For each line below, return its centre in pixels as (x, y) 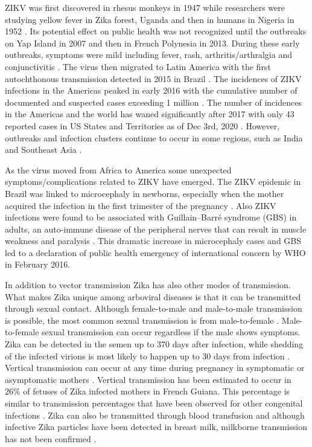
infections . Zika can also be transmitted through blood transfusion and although (155, 415)
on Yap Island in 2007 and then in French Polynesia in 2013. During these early (152, 43)
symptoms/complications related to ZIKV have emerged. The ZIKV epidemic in (153, 182)
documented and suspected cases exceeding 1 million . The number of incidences (153, 102)
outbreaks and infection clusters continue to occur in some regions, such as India (154, 137)
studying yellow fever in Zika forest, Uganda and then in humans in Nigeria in (150, 19)
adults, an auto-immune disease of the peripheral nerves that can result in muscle (156, 229)
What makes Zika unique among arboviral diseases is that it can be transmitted (153, 296)
